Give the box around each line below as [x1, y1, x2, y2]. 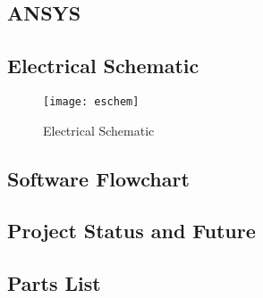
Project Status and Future [7, 217, 256, 244]
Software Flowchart [7, 164, 190, 192]
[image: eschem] [43, 95, 140, 108]
